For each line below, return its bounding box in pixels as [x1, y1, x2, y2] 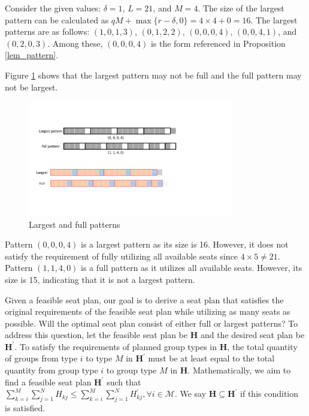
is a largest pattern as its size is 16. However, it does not [81, 238, 289, 251]
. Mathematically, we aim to [187, 364, 291, 376]
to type [86, 352, 113, 364]
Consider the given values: [5, 2, 101, 14]
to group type [106, 364, 157, 376]
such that [107, 375, 141, 388]
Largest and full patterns [29, 218, 120, 230]
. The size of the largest [198, 2, 284, 14]
